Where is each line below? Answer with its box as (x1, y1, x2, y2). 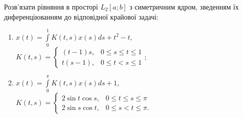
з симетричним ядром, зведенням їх (130, 2, 239, 12)
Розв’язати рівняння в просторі (4, 2, 98, 12)
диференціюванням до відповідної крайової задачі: (4, 11, 159, 22)
